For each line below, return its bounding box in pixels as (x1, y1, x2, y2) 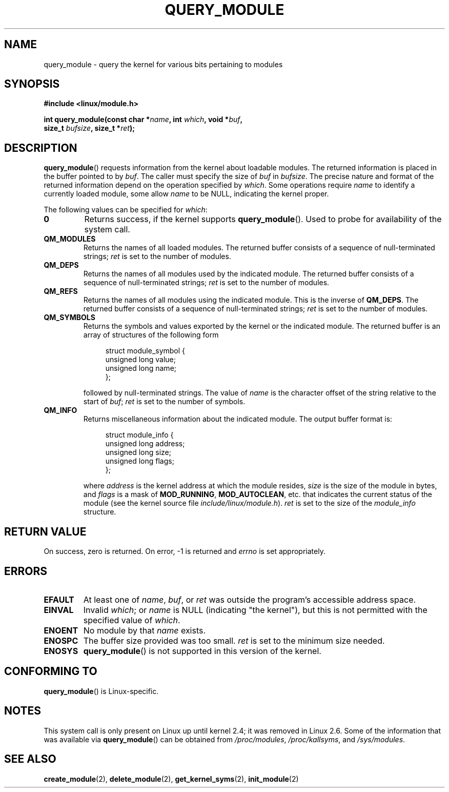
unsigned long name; (105, 364, 177, 373)
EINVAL (44, 604, 74, 615)
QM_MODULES (44, 234, 96, 244)
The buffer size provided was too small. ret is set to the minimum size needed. (83, 635, 385, 646)
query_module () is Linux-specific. (44, 686, 159, 696)
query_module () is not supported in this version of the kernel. (83, 645, 321, 656)
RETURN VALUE (4, 525, 87, 538)
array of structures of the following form (83, 330, 219, 340)
